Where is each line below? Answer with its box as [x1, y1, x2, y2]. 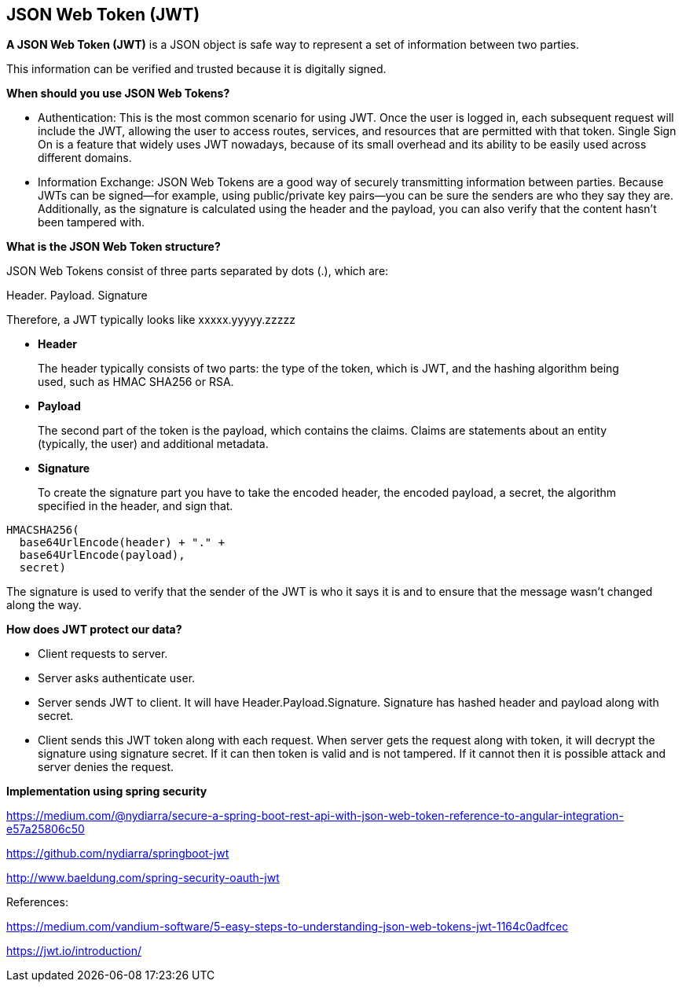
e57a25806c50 [6, 822, 85, 836]
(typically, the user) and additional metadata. [38, 437, 269, 451]
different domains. [38, 151, 132, 165]
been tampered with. [38, 215, 145, 230]
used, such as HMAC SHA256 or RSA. [38, 375, 234, 389]
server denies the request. [38, 760, 174, 774]
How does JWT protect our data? [6, 623, 182, 637]
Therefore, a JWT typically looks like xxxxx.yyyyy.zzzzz [6, 313, 296, 327]
